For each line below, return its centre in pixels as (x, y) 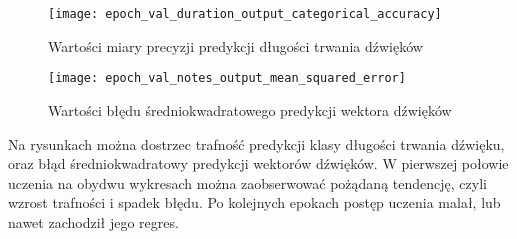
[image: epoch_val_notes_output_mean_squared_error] (227, 78)
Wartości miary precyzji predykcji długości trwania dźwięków (235, 45)
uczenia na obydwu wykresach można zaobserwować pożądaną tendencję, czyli (247, 182)
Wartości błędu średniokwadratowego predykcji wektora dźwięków (250, 109)
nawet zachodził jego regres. (93, 221)
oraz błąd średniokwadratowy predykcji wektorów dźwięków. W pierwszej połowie (258, 163)
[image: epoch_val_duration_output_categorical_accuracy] (245, 14)
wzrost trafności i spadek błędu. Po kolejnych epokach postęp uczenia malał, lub (254, 202)
